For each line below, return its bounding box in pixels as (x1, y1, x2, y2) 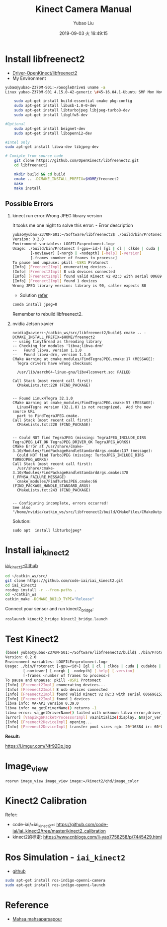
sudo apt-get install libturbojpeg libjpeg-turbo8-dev (14, 108, 130, 113)
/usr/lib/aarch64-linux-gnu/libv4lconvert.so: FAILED (17, 370, 131, 375)
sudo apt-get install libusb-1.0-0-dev (14, 103, 97, 108)
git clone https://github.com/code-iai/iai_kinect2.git (5, 578, 123, 583)
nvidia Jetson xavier (12, 321, 54, 327)
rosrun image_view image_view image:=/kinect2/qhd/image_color (5, 779, 139, 784)
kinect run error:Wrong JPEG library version (12, 213, 102, 219)
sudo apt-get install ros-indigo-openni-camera (5, 878, 106, 883)
